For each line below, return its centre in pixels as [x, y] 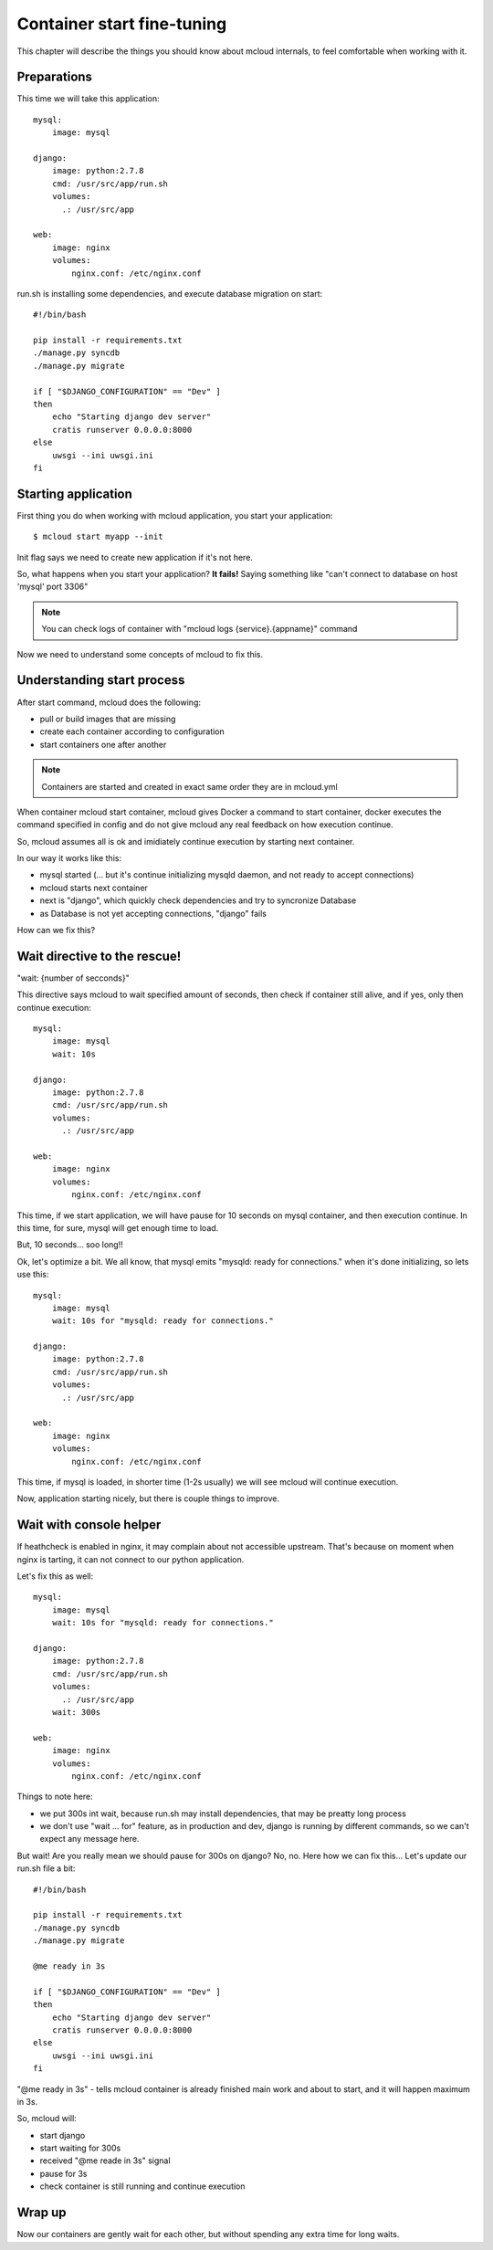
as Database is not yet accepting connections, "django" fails [153, 913]
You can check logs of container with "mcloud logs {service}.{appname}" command [199, 629]
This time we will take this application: [88, 99]
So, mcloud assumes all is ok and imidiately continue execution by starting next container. [186, 841]
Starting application [74, 494]
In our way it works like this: [69, 858]
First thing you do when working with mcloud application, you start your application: [175, 515]
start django [63, 2135]
